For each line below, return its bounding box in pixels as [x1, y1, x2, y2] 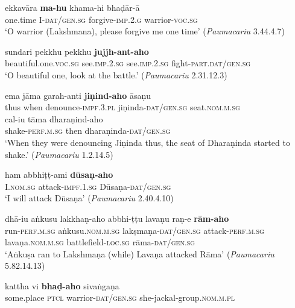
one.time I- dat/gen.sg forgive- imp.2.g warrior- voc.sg [5, 13, 198, 25]
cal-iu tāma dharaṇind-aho [5, 112, 103, 125]
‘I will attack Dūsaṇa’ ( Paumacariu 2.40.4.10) [5, 192, 174, 204]
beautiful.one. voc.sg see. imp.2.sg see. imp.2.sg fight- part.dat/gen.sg [5, 57, 251, 69]
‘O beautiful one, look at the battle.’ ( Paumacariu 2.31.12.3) [5, 68, 227, 81]
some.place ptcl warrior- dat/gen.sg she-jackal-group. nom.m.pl [5, 291, 235, 304]
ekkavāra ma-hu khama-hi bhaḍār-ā [5, 1, 140, 13]
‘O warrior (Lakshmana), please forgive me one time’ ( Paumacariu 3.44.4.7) [5, 25, 285, 37]
